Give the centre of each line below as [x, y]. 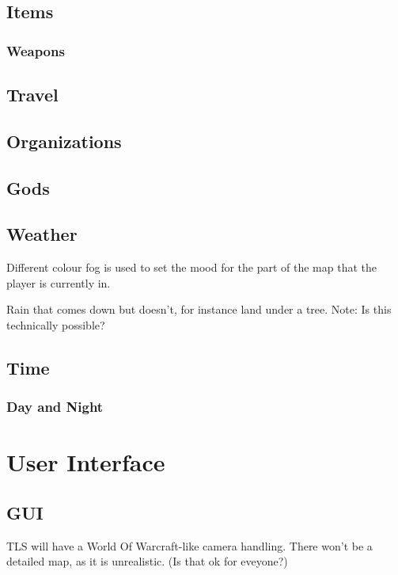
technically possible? [56, 324]
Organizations [64, 141]
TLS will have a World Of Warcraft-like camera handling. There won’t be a [190, 545]
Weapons [36, 50]
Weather [42, 234]
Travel [32, 95]
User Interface [86, 462]
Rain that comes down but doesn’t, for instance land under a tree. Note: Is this [199, 309]
